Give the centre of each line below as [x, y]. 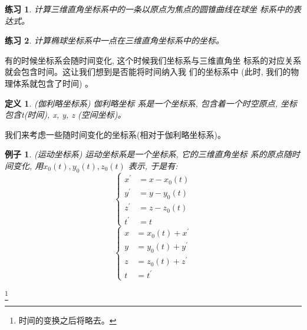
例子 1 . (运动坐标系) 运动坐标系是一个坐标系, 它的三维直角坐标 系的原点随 [148, 154]
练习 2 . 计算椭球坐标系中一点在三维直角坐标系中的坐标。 [114, 40]
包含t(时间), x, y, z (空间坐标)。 [65, 115]
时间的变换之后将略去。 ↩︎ [67, 320]
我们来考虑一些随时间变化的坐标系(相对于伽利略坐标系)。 [115, 134]
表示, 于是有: [153, 165]
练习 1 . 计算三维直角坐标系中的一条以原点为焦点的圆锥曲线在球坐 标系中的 [149, 9]
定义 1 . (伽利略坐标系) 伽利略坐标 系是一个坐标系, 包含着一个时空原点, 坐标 [151, 103]
